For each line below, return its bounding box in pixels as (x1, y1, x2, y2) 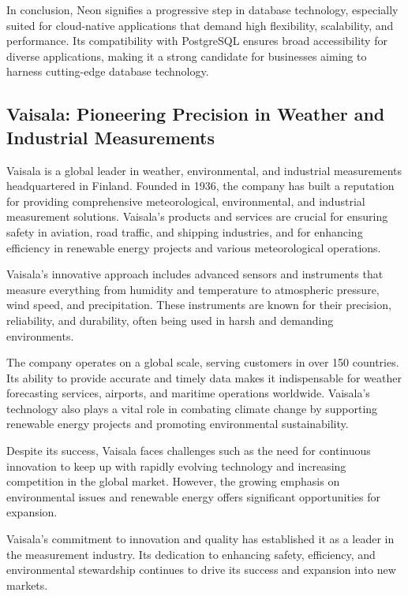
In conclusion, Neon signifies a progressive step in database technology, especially (6, 2, 399, 17)
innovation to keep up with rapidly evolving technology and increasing (6, 457, 346, 474)
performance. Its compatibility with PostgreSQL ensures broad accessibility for (6, 32, 387, 49)
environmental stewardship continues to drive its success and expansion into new (6, 561, 396, 578)
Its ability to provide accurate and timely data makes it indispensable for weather (6, 369, 402, 386)
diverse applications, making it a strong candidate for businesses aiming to (6, 47, 367, 64)
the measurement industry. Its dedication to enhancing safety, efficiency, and (6, 546, 376, 562)
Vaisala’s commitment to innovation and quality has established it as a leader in (6, 531, 395, 547)
